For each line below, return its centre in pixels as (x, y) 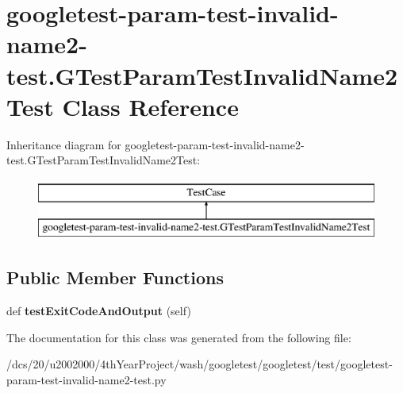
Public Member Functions (115, 277)
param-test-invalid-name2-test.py (86, 380)
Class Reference (150, 106)
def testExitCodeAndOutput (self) (99, 311)
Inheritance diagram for (64, 144)
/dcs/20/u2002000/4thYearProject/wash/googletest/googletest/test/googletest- (200, 364)
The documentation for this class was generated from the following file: (179, 337)
